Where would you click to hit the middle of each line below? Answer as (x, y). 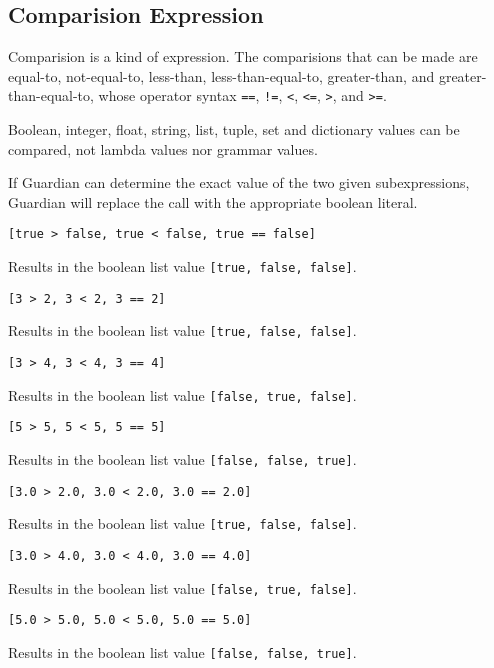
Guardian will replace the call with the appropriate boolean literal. (213, 201)
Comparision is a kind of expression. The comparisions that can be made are (243, 56)
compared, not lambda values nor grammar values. (163, 148)
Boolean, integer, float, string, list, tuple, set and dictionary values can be (234, 129)
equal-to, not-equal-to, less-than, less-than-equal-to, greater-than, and (221, 75)
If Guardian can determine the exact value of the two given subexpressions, (239, 182)
